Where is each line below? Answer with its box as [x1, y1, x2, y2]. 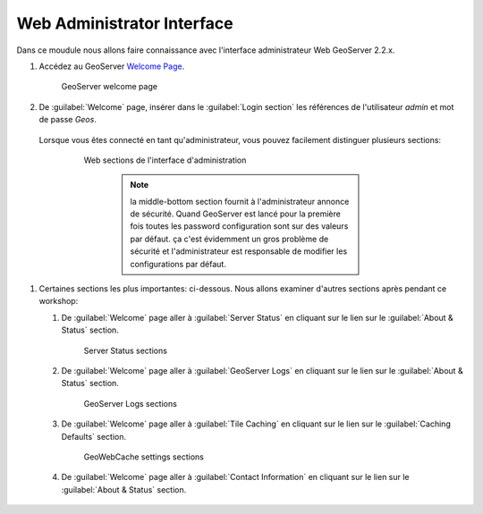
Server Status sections [83, 345, 167, 356]
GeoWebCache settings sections [83, 451, 205, 462]
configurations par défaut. [130, 258, 227, 269]
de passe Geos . [38, 114, 97, 125]
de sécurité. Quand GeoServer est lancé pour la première [130, 208, 342, 219]
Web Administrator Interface [16, 13, 233, 33]
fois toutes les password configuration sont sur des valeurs [130, 221, 349, 232]
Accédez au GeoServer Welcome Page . [38, 61, 185, 72]
